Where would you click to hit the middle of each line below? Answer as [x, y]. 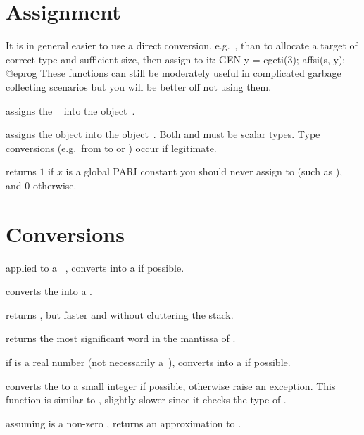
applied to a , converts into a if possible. [95, 267]
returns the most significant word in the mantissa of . [121, 338]
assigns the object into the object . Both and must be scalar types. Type [163, 134]
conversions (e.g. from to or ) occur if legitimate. [111, 147]
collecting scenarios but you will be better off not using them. [139, 86]
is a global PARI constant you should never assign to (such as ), [204, 171]
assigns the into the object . [70, 110]
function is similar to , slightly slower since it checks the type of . [146, 399]
